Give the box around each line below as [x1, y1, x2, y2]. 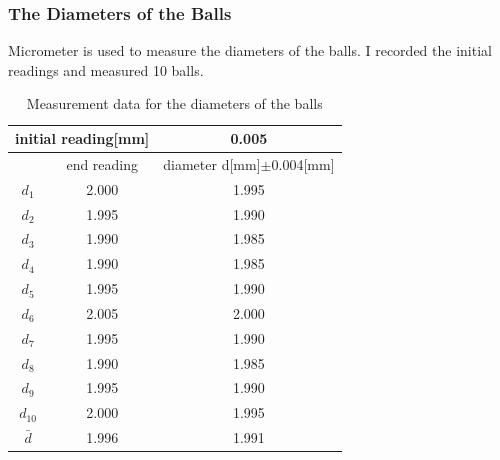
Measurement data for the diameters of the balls [26, 93, 323, 114]
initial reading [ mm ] [15, 128, 150, 148]
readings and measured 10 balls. [8, 59, 204, 80]
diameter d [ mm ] [163, 153, 261, 174]
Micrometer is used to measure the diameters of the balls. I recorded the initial [8, 40, 492, 61]
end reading [66, 153, 139, 174]
